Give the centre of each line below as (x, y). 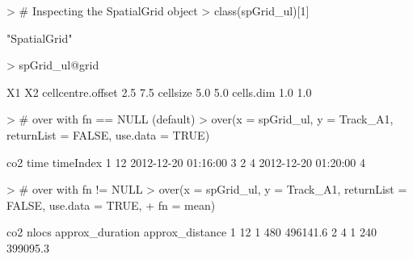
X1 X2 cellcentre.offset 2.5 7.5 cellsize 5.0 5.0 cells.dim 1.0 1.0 (159, 92)
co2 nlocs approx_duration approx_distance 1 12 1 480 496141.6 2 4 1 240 (192, 232)
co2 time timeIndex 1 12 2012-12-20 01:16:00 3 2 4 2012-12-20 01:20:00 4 (186, 162)
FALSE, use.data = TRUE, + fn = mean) (111, 205)
